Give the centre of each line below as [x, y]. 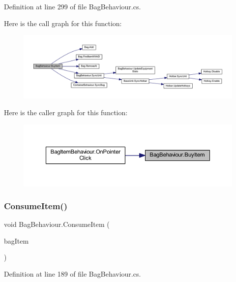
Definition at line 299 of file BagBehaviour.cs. [73, 6]
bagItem [16, 240]
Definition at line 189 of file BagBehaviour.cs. [73, 274]
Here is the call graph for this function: [63, 23]
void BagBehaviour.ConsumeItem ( [57, 224]
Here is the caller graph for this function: [66, 112]
